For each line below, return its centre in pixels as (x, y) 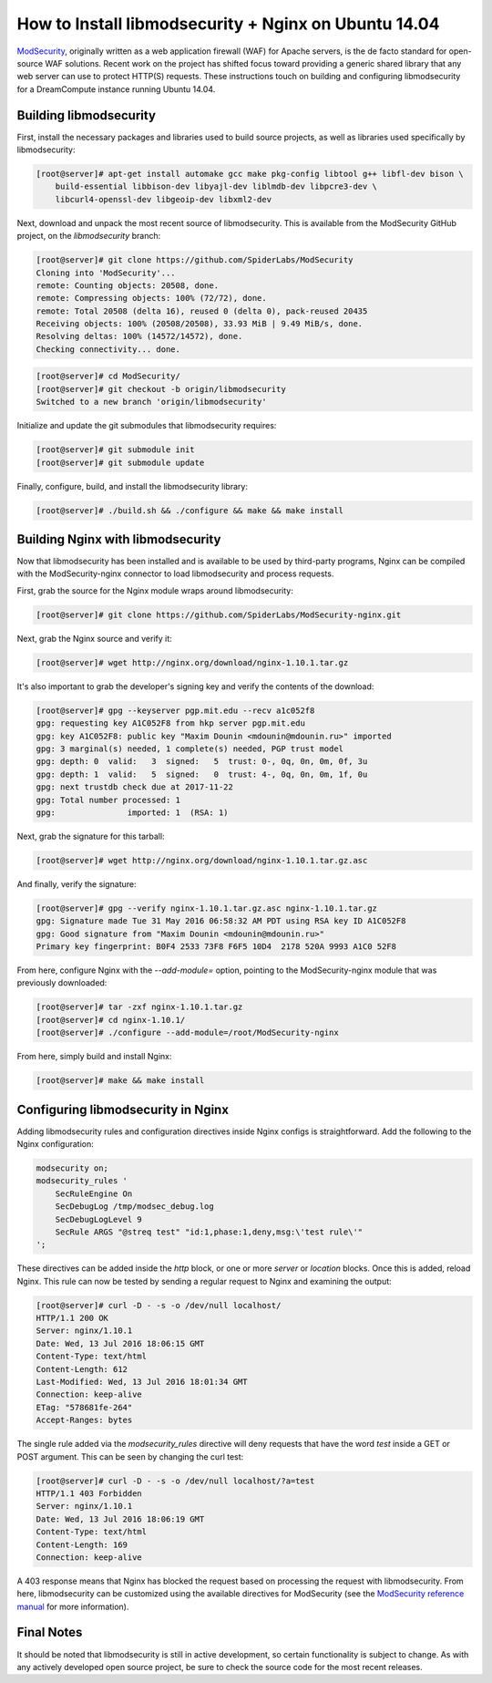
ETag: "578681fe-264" (84, 1407)
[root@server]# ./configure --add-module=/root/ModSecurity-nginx (187, 1033)
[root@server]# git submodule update (120, 462)
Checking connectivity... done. (108, 349)
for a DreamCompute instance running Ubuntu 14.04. (116, 89)
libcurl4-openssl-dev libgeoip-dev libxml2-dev (164, 199)
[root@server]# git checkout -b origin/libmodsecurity (161, 389)
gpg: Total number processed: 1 (108, 800)
